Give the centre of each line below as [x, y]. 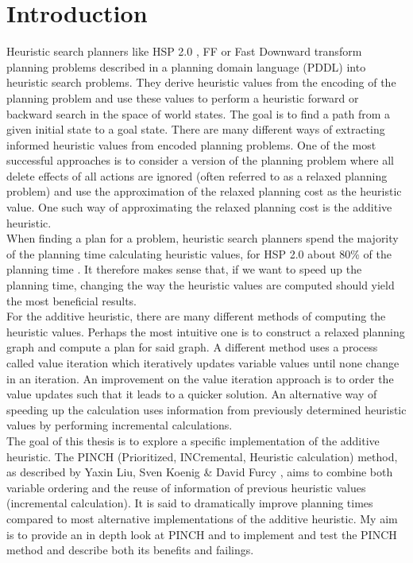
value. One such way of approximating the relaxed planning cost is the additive [199, 207]
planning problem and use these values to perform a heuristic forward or [183, 97]
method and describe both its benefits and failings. [130, 550]
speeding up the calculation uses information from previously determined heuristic [206, 409]
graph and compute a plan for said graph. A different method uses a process [192, 347]
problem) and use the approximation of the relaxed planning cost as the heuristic [204, 191]
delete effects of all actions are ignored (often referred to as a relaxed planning [197, 175]
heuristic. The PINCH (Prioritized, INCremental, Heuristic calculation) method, [202, 456]
